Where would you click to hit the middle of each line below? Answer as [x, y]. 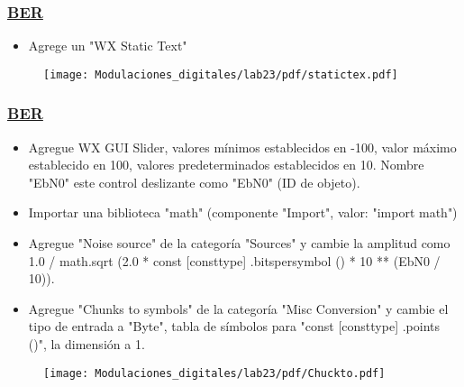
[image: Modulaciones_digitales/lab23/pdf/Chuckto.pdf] [214, 373]
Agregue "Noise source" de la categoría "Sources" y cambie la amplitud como [239, 243]
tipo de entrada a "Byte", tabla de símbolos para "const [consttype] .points [234, 326]
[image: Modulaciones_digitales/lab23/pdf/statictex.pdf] [221, 74]
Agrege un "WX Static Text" [108, 46]
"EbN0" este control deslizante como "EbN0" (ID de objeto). [194, 182]
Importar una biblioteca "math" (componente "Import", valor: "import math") [243, 212]
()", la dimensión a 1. [86, 344]
